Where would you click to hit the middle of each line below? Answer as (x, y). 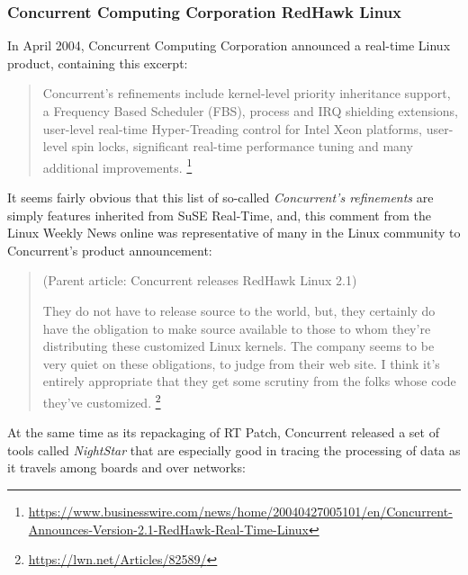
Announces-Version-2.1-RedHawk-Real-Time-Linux (168, 529)
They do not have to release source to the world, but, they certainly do (239, 310)
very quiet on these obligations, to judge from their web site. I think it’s (241, 363)
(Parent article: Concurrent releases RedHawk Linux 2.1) (200, 280)
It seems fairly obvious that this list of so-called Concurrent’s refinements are (220, 198)
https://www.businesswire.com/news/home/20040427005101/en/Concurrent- (240, 511)
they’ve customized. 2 (102, 400)
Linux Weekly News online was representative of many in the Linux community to (234, 233)
